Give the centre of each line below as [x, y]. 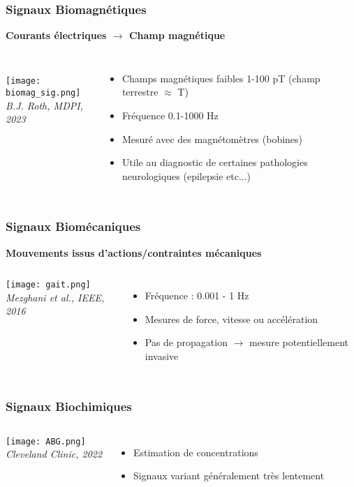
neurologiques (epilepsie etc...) [186, 175]
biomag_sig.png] [43, 93]
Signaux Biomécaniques [73, 226]
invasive [162, 355]
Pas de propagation [186, 342]
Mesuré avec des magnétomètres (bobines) [212, 138]
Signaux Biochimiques [69, 406]
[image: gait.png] [48, 285]
